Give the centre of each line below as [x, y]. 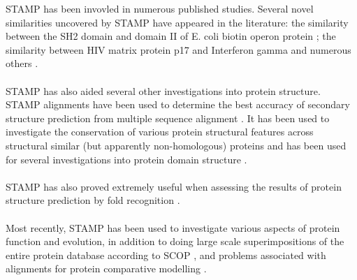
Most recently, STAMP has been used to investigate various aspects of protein [173, 227]
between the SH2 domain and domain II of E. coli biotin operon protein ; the [171, 36]
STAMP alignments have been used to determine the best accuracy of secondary [178, 104]
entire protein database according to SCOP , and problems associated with [166, 255]
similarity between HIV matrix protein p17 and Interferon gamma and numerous [178, 49]
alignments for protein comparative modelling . [106, 268]
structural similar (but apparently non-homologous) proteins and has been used [176, 145]
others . [22, 63]
